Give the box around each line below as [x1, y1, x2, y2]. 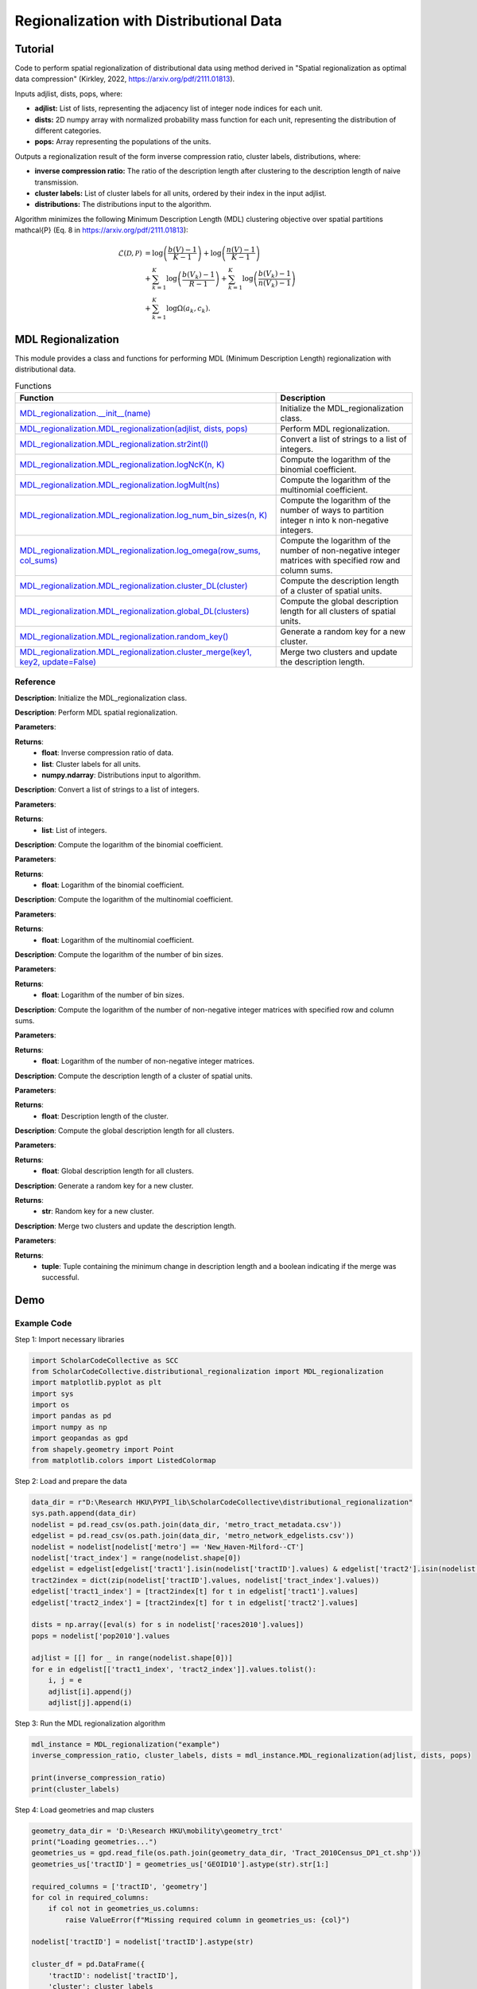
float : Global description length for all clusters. [41, 1166, 195, 1176]
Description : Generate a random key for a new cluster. [14, 1181, 194, 1190]
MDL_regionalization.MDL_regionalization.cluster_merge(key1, [19, 646, 252, 657]
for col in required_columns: [31, 1893, 149, 1901]
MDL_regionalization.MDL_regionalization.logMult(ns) [19, 479, 220, 490]
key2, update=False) [19, 656, 97, 668]
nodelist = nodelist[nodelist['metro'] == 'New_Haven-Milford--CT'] [31, 1542, 304, 1551]
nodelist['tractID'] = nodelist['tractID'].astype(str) [31, 1937, 254, 1947]
